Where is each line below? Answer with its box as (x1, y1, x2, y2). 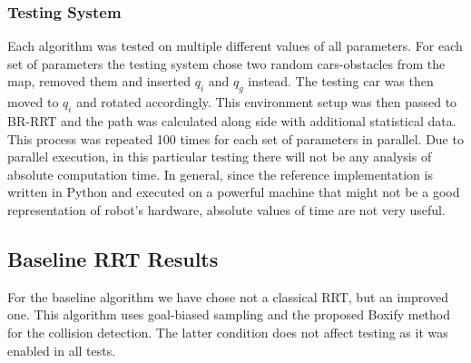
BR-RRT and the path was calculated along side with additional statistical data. (7, 112, 456, 130)
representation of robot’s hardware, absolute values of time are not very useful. (7, 200, 446, 219)
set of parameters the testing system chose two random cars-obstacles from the (7, 54, 446, 73)
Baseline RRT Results (7, 244, 219, 272)
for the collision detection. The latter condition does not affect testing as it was (7, 322, 448, 341)
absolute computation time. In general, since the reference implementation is (7, 164, 433, 183)
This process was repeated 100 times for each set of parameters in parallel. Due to (7, 129, 464, 148)
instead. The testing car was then (248, 72, 434, 91)
